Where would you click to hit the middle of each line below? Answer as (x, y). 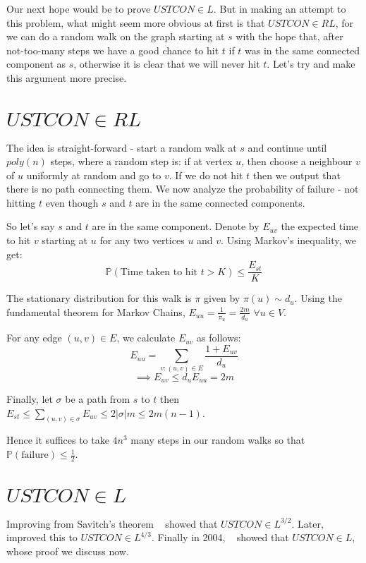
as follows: (219, 338)
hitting (21, 202)
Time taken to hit (159, 272)
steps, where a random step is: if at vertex (141, 161)
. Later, (307, 523)
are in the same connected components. (220, 202)
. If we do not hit (206, 175)
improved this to (42, 537)
